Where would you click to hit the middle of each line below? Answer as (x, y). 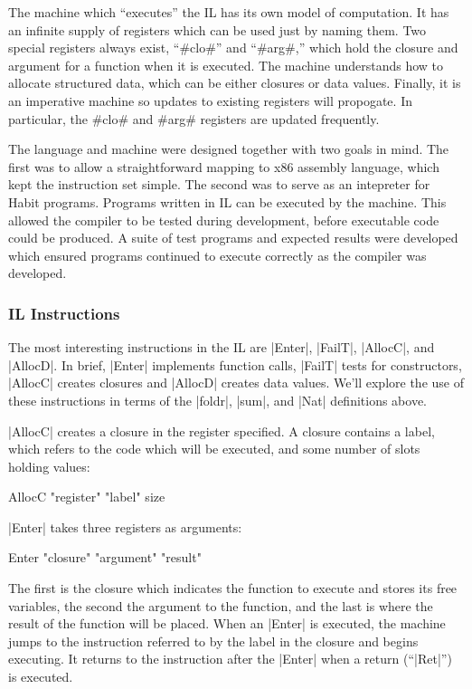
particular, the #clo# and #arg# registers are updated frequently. (194, 118)
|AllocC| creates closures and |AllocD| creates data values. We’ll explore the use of (236, 383)
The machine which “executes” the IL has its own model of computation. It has (229, 12)
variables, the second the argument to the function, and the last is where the (221, 605)
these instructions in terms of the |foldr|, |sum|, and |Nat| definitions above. (218, 400)
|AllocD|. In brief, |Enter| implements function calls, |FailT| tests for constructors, (235, 364)
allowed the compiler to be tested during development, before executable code (224, 220)
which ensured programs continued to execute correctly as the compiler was (217, 255)
